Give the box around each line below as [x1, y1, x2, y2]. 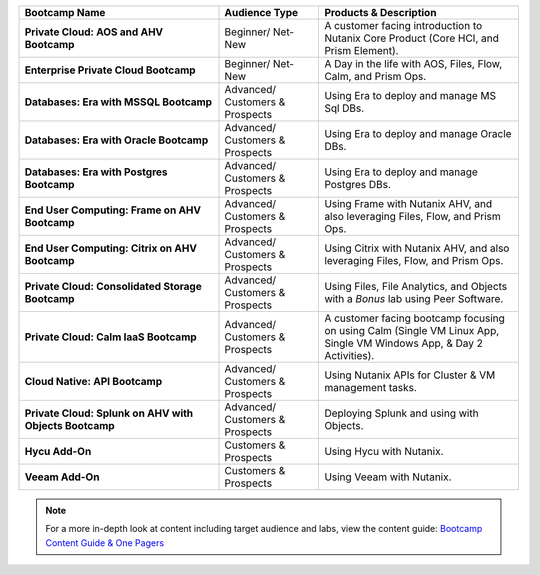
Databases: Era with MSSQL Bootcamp [24, 95, 213, 109]
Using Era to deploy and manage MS [324, 89, 497, 102]
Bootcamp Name [24, 6, 106, 19]
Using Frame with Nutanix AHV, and [324, 197, 493, 210]
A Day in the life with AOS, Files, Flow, [324, 57, 503, 70]
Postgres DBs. [324, 178, 392, 191]
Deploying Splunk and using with [324, 406, 479, 420]
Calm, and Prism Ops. [324, 70, 427, 83]
